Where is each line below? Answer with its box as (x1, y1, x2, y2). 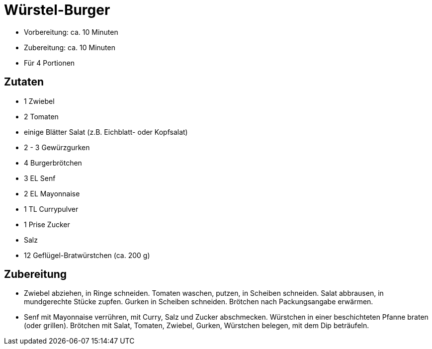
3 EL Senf (24, 174, 56, 182)
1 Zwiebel (24, 96, 55, 105)
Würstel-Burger (4, 1, 110, 18)
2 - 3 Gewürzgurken (24, 143, 90, 152)
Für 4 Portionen (24, 58, 75, 67)
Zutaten (4, 76, 44, 88)
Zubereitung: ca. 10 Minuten (24, 43, 115, 52)
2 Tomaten (24, 112, 59, 121)
